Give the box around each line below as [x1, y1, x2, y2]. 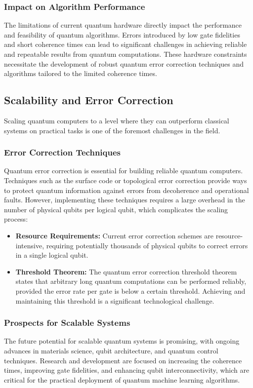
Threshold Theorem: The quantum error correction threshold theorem [15, 266, 237, 276]
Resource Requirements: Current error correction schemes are [15, 230, 213, 240]
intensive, [15, 240, 44, 250]
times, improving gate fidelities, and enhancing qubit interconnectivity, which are [4, 365, 250, 375]
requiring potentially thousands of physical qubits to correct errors [46, 240, 248, 250]
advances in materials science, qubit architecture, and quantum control [4, 345, 218, 355]
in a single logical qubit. [15, 250, 88, 260]
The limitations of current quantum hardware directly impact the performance [4, 20, 242, 30]
